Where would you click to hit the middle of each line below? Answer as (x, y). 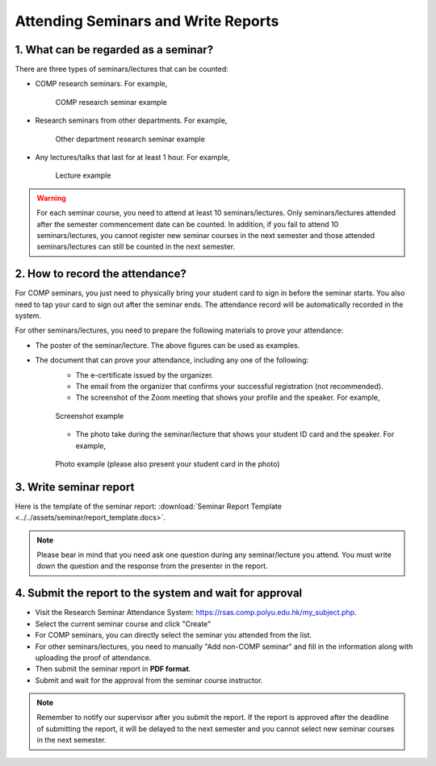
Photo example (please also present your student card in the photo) (168, 463)
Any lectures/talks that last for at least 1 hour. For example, (132, 157)
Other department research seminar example (130, 139)
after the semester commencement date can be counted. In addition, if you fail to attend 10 (188, 224)
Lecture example (83, 176)
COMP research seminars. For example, (101, 84)
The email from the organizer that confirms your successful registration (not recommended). (229, 386)
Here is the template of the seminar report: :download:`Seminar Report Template (149, 506)
